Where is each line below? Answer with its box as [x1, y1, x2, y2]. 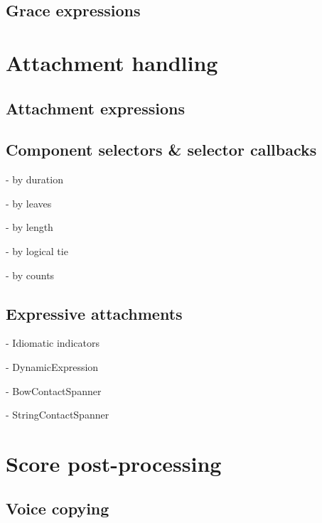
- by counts [6, 267, 55, 282]
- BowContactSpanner [6, 383, 102, 398]
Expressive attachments [6, 302, 183, 324]
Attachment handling [6, 48, 218, 77]
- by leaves [6, 195, 52, 210]
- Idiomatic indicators [6, 335, 100, 350]
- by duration [6, 172, 63, 187]
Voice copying [6, 497, 109, 519]
